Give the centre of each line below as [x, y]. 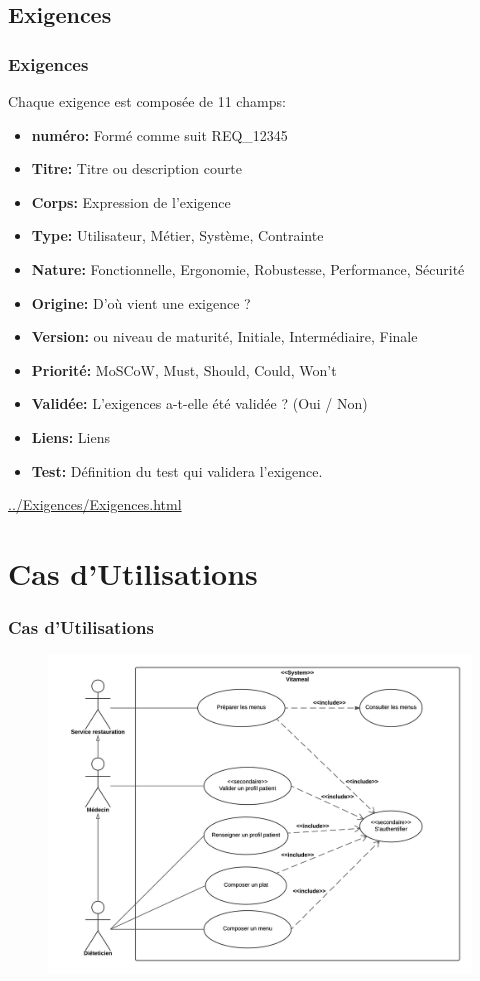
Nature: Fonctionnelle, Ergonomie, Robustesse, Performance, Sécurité [248, 268]
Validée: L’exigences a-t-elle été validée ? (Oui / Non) [199, 403]
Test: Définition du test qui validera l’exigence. [177, 470]
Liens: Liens [70, 436]
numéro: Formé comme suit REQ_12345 [159, 134]
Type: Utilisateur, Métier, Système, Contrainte [177, 235]
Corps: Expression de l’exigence [131, 201]
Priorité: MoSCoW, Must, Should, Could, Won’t [184, 369]
